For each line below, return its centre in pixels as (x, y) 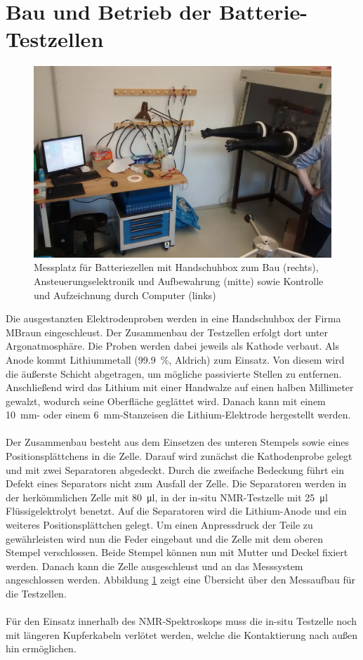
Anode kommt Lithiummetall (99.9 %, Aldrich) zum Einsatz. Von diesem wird (175, 359)
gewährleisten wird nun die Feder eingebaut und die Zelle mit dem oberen (164, 538)
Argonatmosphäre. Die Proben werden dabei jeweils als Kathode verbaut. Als (172, 346)
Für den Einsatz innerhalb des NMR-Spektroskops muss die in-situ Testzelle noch (181, 621)
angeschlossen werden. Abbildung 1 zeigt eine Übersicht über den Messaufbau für (181, 580)
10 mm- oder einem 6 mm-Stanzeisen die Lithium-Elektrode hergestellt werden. (178, 415)
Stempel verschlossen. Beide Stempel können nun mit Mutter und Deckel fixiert (177, 552)
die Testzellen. (36, 594)
